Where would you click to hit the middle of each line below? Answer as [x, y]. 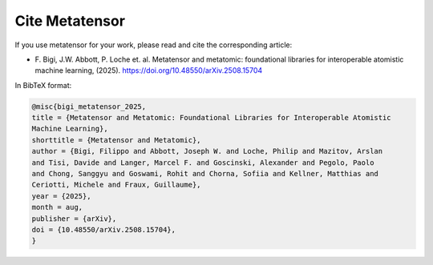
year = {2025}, [61, 196]
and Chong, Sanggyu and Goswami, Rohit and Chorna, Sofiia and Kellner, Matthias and [205, 174]
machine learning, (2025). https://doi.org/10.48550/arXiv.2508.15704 [149, 70]
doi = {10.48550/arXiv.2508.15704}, [104, 229]
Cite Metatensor [70, 21]
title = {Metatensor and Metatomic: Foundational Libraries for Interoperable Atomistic [212, 118]
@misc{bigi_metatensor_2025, [89, 106]
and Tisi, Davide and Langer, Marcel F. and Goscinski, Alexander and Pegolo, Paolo [203, 163]
